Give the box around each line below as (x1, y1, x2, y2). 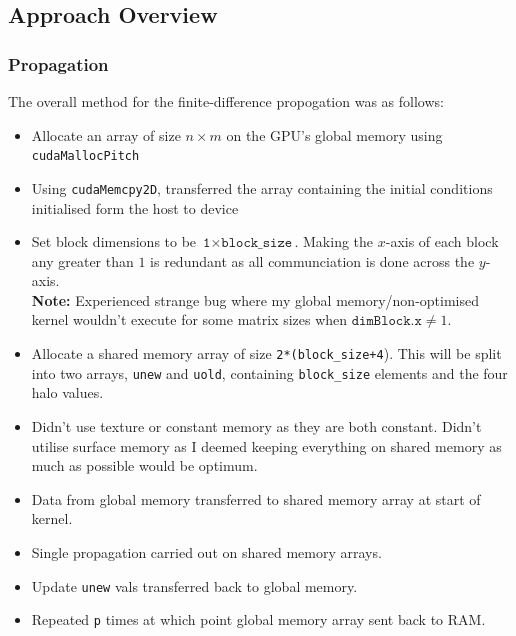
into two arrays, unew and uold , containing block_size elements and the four (31, 362, 508, 383)
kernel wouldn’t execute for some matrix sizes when (31, 309, 348, 330)
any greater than (31, 250, 134, 271)
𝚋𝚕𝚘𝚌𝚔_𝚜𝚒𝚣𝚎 (221, 236, 293, 251)
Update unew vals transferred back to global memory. (31, 575, 358, 596)
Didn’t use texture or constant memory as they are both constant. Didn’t (31, 415, 482, 436)
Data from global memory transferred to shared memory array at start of (31, 488, 481, 509)
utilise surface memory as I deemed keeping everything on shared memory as (31, 435, 502, 456)
